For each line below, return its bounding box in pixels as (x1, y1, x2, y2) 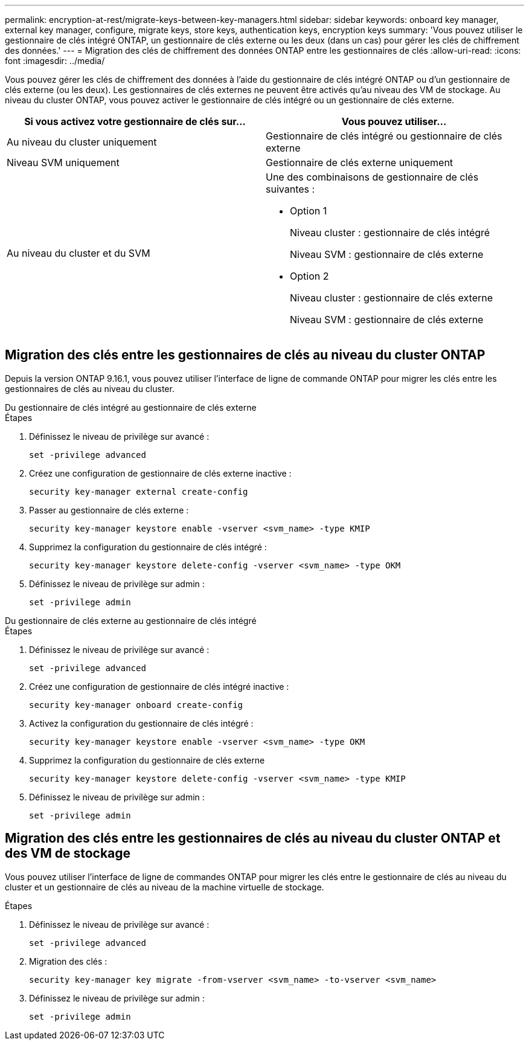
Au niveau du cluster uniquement (7, 136, 157, 148)
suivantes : (266, 183, 315, 195)
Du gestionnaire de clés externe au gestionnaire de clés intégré (5, 615, 257, 626)
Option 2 (290, 270, 329, 282)
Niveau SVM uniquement (7, 156, 120, 169)
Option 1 (290, 205, 327, 217)
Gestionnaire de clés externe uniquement (266, 156, 454, 169)
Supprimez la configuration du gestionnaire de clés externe (29, 754, 265, 765)
